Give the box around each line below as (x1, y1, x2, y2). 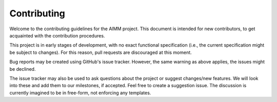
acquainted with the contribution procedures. (9, 32, 105, 38)
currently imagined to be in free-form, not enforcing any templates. (9, 90, 151, 96)
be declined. (9, 66, 36, 72)
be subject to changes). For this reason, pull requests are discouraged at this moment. (9, 49, 192, 55)
